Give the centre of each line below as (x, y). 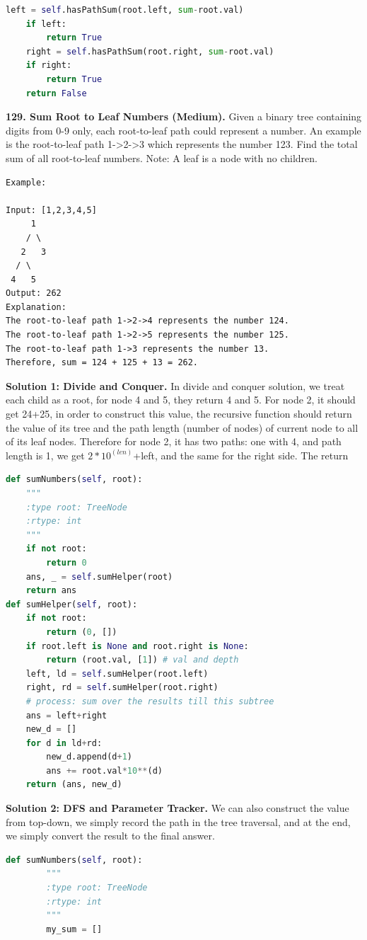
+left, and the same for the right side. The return (241, 455)
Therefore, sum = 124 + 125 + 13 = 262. (102, 363)
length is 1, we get (45, 455)
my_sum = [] (74, 929)
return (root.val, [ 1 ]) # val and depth (142, 660)
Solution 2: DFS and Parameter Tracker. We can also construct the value (177, 808)
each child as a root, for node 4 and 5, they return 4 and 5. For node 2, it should (181, 400)
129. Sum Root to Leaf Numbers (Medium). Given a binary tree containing (184, 116)
